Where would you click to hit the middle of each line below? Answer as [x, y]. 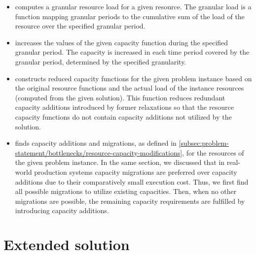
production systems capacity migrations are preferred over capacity [136, 172]
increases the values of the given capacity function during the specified [122, 42]
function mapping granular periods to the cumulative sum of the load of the [130, 16]
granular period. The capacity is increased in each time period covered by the [132, 52]
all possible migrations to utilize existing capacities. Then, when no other [126, 191]
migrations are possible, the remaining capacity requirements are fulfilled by [130, 201]
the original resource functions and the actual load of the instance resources [129, 88]
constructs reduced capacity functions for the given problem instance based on [133, 78]
